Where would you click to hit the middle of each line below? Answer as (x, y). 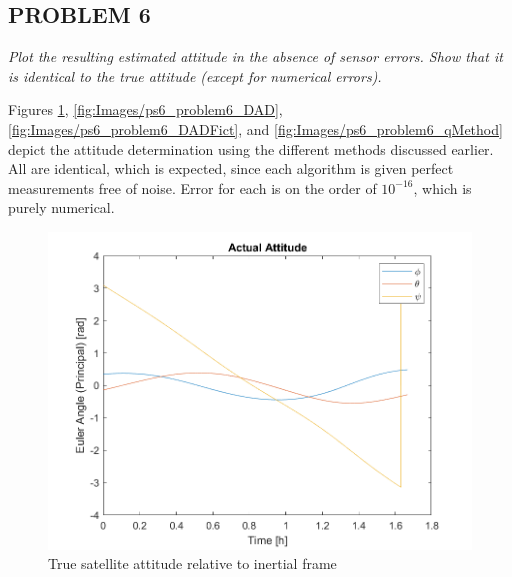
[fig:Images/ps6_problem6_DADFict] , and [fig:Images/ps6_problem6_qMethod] (255, 128)
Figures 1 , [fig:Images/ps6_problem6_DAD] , (145, 109)
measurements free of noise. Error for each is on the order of (192, 187)
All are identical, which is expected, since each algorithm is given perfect (231, 168)
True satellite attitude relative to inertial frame (192, 563)
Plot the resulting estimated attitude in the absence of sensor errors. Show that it (255, 56)
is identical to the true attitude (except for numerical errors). (195, 75)
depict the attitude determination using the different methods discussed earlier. (251, 148)
